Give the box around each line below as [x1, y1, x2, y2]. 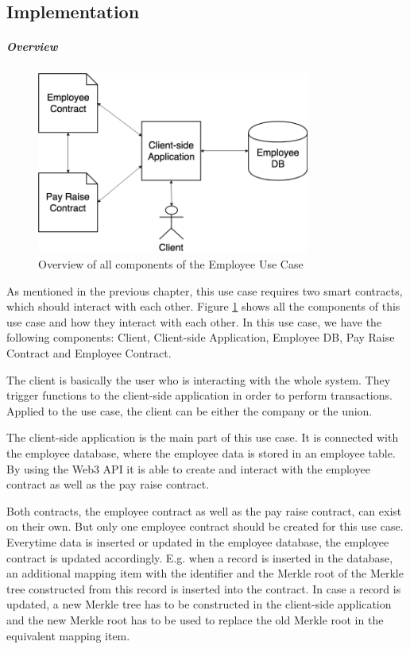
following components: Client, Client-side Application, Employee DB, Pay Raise [6, 329, 395, 346]
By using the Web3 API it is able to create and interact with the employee [6, 460, 370, 477]
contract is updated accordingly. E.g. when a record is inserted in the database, [6, 549, 393, 566]
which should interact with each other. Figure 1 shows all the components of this [6, 298, 400, 315]
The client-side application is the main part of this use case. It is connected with [6, 429, 399, 446]
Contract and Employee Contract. [6, 345, 172, 361]
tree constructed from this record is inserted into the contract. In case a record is [6, 580, 401, 597]
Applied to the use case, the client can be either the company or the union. [6, 402, 373, 419]
